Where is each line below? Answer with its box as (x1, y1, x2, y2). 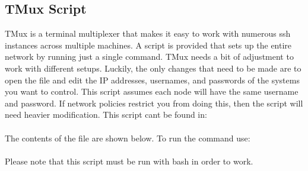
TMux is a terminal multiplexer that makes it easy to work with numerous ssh (5, 27, 291, 40)
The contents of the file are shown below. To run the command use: (5, 131, 250, 144)
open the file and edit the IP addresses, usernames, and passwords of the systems (5, 73, 300, 86)
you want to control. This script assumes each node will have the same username (5, 85, 299, 98)
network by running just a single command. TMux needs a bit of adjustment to (5, 50, 294, 63)
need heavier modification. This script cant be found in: (5, 108, 207, 121)
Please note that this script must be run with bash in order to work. (5, 154, 253, 167)
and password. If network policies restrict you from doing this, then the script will (5, 96, 303, 109)
